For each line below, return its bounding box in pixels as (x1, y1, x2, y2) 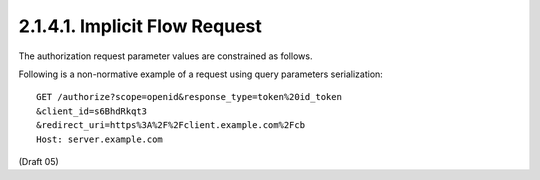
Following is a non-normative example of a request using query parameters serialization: (18, 68, 384, 80)
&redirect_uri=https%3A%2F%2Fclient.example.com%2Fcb (36, 120, 305, 131)
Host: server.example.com (36, 133, 164, 145)
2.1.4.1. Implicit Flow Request (18, 15, 262, 37)
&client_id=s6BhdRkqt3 (36, 105, 148, 117)
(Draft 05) (18, 155, 59, 167)
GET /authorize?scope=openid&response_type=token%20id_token (36, 91, 342, 103)
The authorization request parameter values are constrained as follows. (18, 50, 313, 62)
